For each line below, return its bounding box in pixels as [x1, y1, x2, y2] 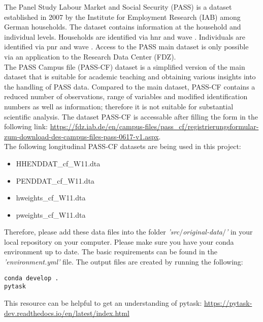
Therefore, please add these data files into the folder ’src [4, 226, 180, 237]
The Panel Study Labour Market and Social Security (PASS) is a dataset [4, 2, 232, 12]
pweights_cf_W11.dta [16, 209, 86, 220]
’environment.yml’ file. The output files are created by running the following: [4, 256, 243, 267]
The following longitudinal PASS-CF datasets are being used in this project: [4, 141, 241, 152]
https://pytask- [204, 297, 252, 308]
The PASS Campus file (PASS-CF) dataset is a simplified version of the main [4, 61, 245, 72]
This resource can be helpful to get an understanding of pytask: [4, 297, 202, 308]
